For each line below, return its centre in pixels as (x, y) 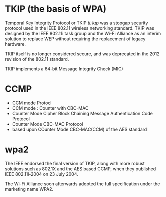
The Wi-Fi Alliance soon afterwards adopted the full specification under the (83, 184)
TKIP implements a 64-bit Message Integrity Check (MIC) (64, 69)
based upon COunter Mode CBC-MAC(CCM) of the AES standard (80, 129)
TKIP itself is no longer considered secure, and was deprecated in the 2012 (82, 54)
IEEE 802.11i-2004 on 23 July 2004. (42, 174)
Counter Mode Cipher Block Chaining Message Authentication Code (83, 113)
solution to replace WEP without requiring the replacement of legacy (75, 39)
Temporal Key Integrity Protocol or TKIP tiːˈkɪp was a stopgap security (77, 23)
